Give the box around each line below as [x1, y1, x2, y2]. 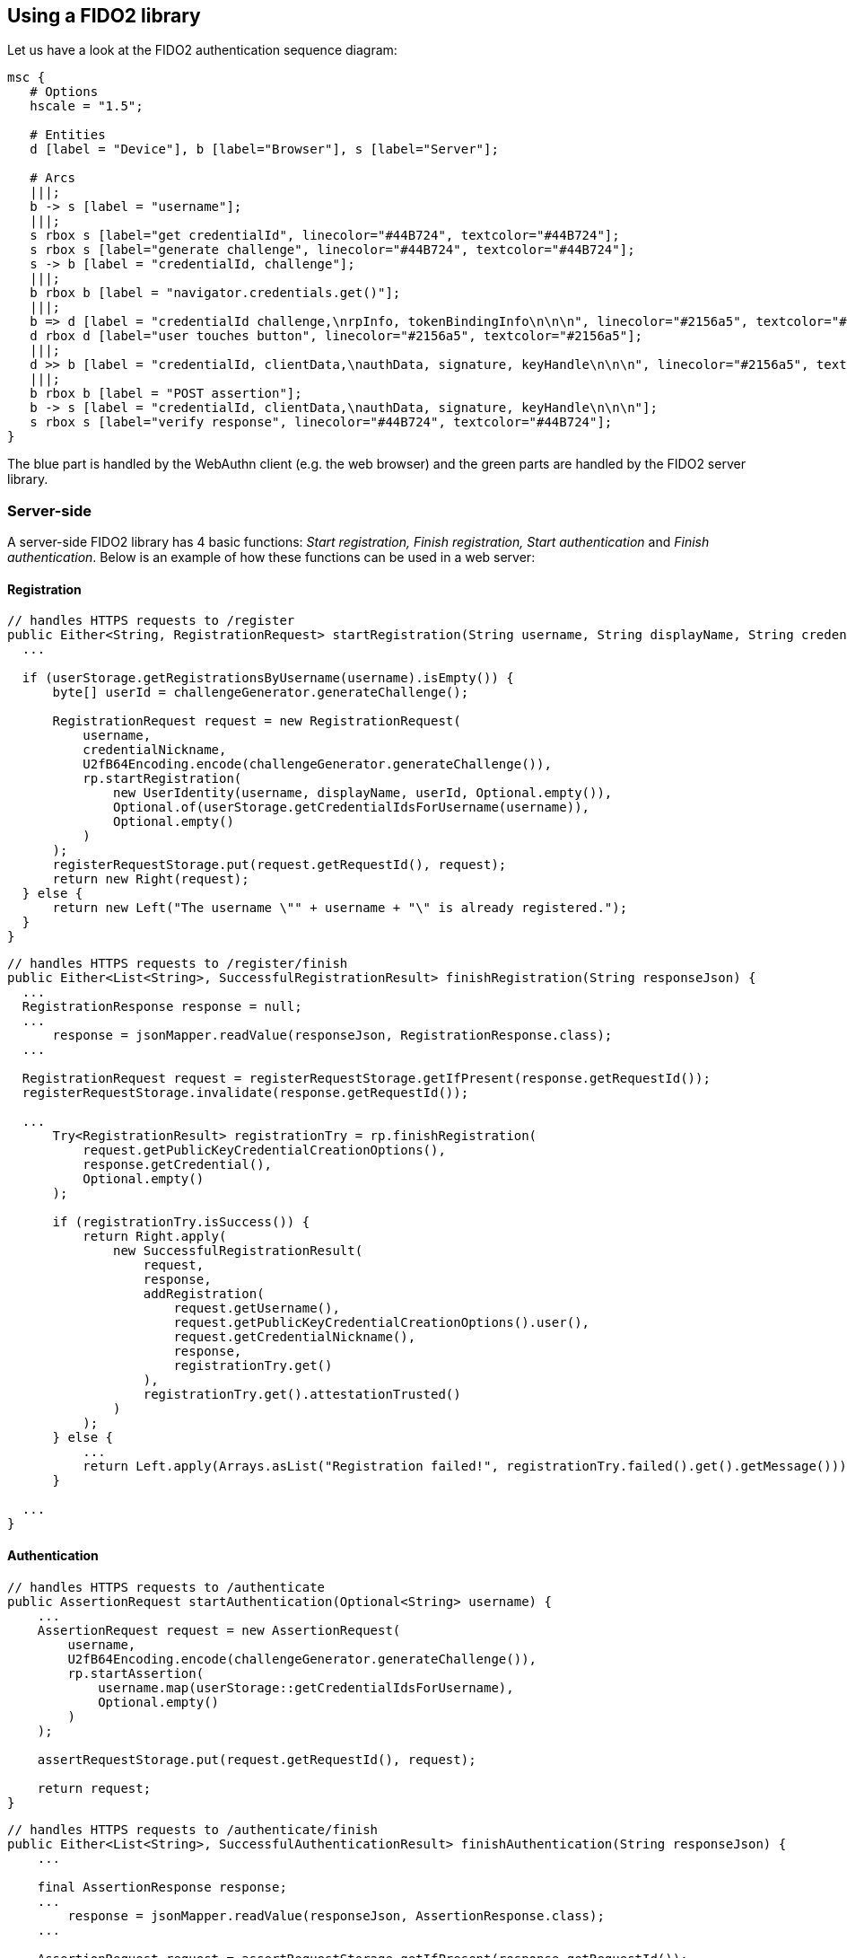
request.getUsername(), [173, 1301, 340, 1316]
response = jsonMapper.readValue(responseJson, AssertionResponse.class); [67, 1908, 605, 1923]
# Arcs [30, 171, 75, 186]
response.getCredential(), [83, 1157, 273, 1172]
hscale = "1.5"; [30, 99, 144, 114]
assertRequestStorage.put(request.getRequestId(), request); [37, 1752, 476, 1767]
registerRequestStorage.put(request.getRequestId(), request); [52, 857, 507, 873]
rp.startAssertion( [67, 1665, 205, 1681]
